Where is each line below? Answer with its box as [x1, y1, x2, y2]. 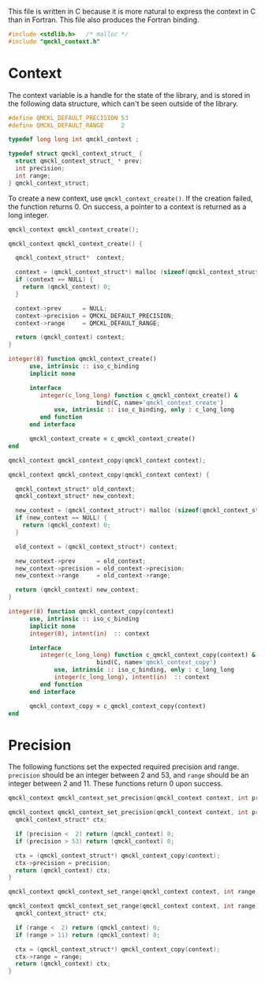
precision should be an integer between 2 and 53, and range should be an [8, 770, 249, 780]
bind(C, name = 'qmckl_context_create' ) [95, 399, 224, 407]
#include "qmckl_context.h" [8, 37, 101, 46]
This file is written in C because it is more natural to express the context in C [8, 7, 256, 16]
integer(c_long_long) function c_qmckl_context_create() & [39, 391, 238, 399]
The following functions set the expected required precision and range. [8, 762, 239, 772]
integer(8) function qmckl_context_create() [8, 355, 157, 363]
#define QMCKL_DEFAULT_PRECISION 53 [8, 114, 129, 122]
